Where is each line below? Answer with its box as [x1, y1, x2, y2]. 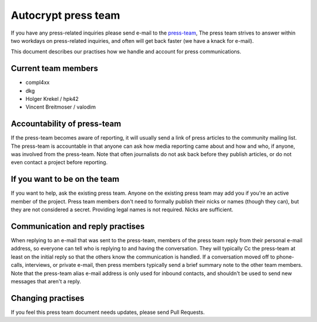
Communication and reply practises [11, 221, 145, 231]
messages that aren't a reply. [11, 278, 82, 285]
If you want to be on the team [11, 174, 120, 184]
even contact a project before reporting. [11, 159, 108, 166]
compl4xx [25, 79, 50, 86]
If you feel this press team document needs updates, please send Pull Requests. [11, 309, 205, 316]
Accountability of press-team [11, 119, 122, 129]
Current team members [11, 63, 99, 73]
